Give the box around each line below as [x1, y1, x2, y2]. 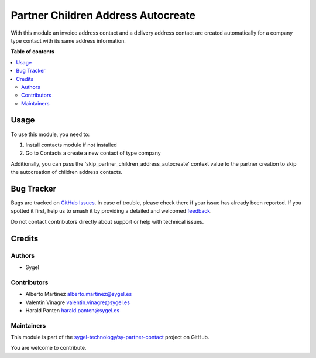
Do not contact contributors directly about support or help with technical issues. [11, 218, 204, 225]
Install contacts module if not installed [25, 141, 117, 148]
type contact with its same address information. [11, 37, 126, 44]
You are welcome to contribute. [11, 345, 87, 352]
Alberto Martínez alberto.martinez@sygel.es [25, 291, 132, 298]
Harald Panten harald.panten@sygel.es [25, 306, 120, 313]
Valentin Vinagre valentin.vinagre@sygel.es [25, 299, 130, 306]
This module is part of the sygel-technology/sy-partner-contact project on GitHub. [11, 334, 209, 341]
